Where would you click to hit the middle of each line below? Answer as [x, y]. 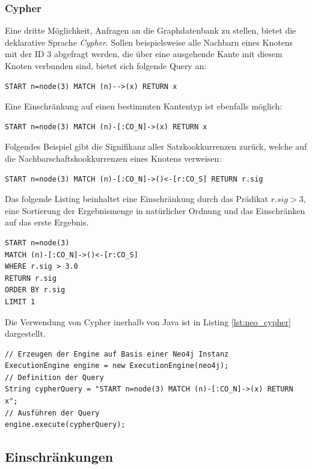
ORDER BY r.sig [35, 290]
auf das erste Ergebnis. [47, 222]
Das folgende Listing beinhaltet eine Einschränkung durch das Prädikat [136, 199]
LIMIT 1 [20, 302]
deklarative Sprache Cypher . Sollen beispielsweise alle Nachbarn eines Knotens [149, 42]
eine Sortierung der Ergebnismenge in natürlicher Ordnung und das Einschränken [155, 210]
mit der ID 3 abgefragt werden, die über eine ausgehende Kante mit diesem [144, 54]
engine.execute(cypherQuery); [65, 425]
